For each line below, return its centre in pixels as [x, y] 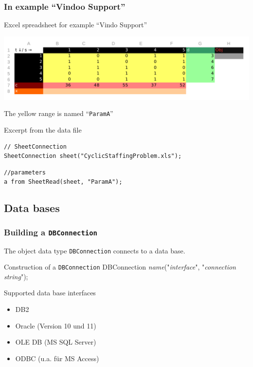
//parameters [25, 172]
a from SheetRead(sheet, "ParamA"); [63, 182]
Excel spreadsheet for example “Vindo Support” [76, 25]
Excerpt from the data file [43, 130]
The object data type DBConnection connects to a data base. [95, 250]
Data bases [32, 208]
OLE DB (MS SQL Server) [56, 342]
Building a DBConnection [51, 232]
